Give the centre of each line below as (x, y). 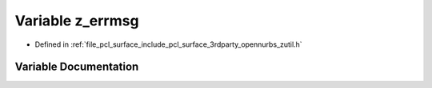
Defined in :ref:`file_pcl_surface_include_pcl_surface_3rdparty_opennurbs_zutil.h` (169, 44)
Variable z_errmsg (77, 21)
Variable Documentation (77, 67)
